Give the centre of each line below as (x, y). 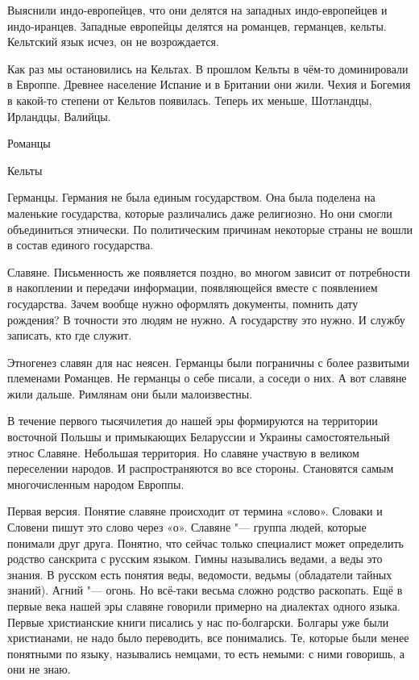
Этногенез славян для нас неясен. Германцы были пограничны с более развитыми (209, 362)
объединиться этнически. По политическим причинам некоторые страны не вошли (210, 229)
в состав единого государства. (81, 245)
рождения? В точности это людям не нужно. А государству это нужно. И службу (206, 319)
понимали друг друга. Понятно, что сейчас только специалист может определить (205, 542)
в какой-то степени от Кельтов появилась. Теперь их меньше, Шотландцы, (190, 100)
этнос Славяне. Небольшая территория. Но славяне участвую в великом (183, 452)
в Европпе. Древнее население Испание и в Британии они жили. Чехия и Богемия (209, 84)
